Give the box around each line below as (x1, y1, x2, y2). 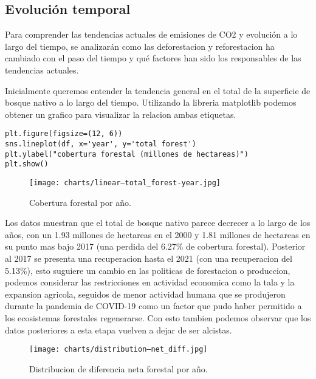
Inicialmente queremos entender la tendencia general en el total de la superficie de (5, 84, 311, 97)
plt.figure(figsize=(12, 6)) (5, 129, 123, 138)
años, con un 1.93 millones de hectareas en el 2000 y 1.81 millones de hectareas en (5, 228, 311, 241)
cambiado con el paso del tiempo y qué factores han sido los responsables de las (5, 52, 301, 64)
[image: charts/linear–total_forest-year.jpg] (29, 178, 221, 187)
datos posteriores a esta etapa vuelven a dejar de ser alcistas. (5, 323, 232, 336)
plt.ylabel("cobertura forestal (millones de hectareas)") (5, 149, 249, 159)
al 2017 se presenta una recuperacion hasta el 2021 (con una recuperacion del (5, 252, 292, 265)
